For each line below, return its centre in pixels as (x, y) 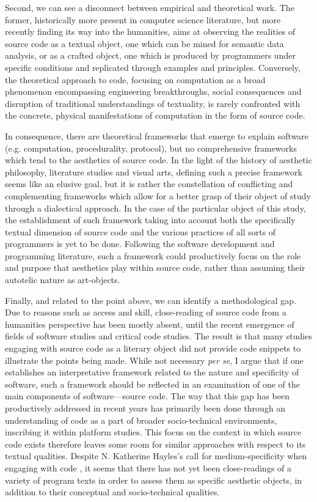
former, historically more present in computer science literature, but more (143, 19)
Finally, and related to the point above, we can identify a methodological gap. (151, 300)
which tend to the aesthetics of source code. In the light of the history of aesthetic (158, 160)
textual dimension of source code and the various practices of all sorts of (140, 231)
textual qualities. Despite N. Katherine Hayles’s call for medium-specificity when (156, 456)
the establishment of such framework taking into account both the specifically (150, 220)
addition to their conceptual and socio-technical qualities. (112, 492)
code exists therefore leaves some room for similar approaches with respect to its (155, 444)
